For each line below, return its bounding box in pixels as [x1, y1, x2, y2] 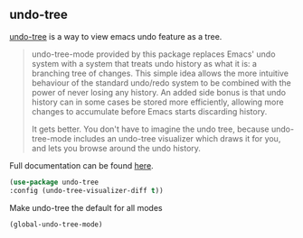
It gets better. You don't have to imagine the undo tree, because [31, 124, 270, 134]
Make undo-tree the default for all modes [9, 202, 163, 213]
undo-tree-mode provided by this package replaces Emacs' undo [31, 49, 276, 59]
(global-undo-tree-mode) [9, 220, 103, 229]
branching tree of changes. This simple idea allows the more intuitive [31, 68, 289, 78]
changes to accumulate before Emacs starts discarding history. [31, 105, 268, 116]
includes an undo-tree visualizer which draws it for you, [73, 133, 281, 143]
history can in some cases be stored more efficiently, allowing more [31, 96, 284, 107]
